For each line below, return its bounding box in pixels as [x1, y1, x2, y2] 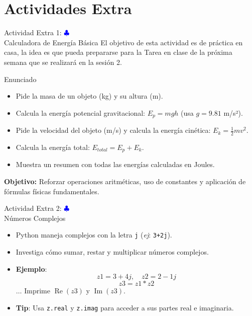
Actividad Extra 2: [4, 203, 62, 213]
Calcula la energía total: [16, 141, 90, 152]
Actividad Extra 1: [4, 27, 62, 38]
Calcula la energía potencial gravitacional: [16, 107, 145, 118]
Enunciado [4, 73, 37, 84]
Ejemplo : [16, 263, 47, 274]
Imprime [24, 285, 50, 296]
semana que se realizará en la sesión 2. [4, 56, 122, 67]
